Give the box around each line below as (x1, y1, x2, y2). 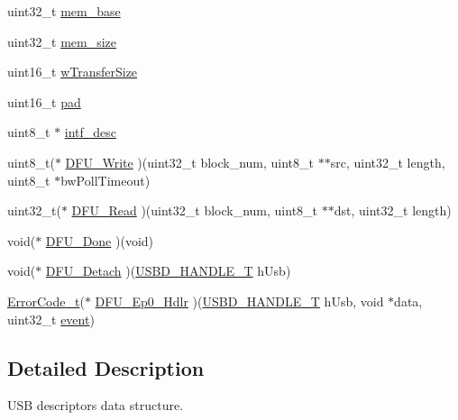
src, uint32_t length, (330, 152, 445, 171)
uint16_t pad (7, 92, 81, 111)
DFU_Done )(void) (45, 231, 154, 250)
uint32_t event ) (7, 309, 95, 328)
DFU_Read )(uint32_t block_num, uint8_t (71, 201, 318, 220)
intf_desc (64, 123, 117, 142)
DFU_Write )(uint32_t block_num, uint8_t (65, 152, 315, 171)
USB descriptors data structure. (7, 396, 184, 415)
